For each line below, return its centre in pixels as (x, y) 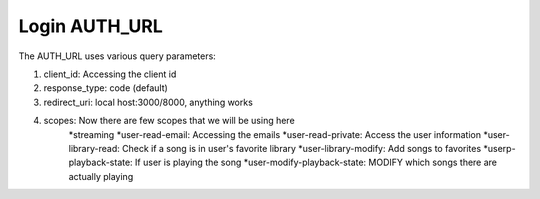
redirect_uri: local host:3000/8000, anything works (148, 102)
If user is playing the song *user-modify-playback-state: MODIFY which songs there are (316, 162)
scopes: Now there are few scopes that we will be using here (169, 121)
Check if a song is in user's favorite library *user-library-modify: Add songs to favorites (301, 148)
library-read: (94, 148)
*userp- (499, 148)
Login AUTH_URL (91, 26)
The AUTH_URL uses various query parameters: (117, 56)
